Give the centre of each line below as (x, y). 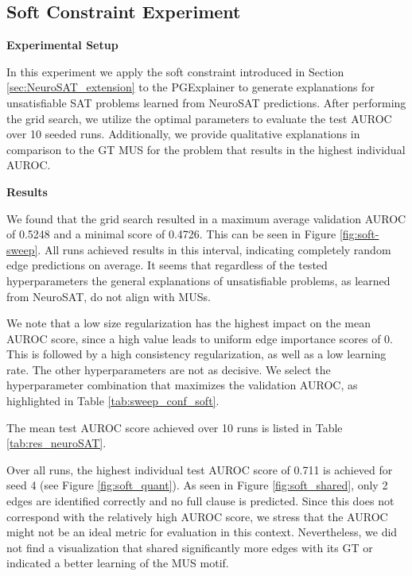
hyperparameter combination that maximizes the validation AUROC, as (182, 385)
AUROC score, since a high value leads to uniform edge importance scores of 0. (200, 338)
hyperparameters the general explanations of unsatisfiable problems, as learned (198, 280)
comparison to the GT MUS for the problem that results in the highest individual (206, 149)
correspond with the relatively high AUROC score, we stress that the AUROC (197, 516)
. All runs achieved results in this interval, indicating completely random (214, 249)
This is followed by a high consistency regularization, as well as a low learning (196, 354)
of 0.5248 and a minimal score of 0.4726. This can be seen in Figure (171, 234)
